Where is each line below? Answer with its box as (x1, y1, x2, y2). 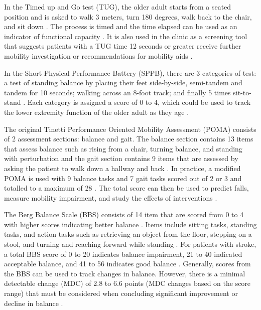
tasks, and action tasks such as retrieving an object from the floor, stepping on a (4, 229, 252, 239)
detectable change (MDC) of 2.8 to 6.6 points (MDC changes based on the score (4, 278, 251, 288)
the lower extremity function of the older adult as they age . (4, 106, 189, 117)
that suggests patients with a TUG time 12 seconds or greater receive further (4, 41, 241, 51)
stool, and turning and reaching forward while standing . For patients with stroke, (4, 239, 256, 249)
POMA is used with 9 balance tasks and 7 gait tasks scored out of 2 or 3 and (4, 173, 242, 183)
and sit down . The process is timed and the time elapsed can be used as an (4, 21, 237, 32)
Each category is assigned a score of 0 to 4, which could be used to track (27, 97, 251, 107)
